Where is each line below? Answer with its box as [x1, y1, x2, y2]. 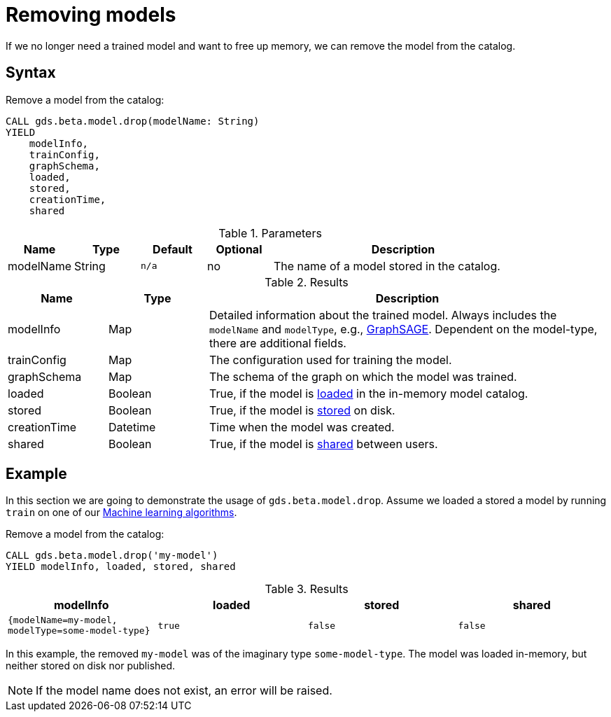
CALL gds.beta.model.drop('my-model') [6, 550, 218, 562]
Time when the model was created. [209, 419, 395, 434]
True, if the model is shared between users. [209, 436, 438, 451]
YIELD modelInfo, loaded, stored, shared [6, 561, 236, 573]
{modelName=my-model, [8, 615, 118, 626]
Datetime [108, 419, 156, 434]
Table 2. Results [265, 274, 349, 289]
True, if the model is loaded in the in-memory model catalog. [209, 386, 528, 401]
